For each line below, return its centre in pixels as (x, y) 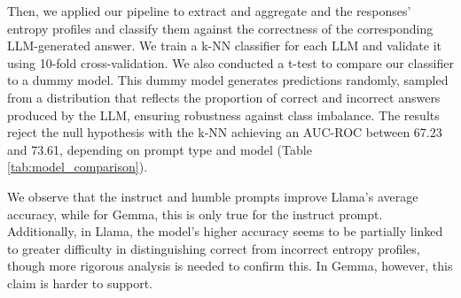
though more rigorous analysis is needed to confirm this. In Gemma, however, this (230, 266)
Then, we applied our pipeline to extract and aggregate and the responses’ (209, 11)
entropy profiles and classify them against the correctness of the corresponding (220, 28)
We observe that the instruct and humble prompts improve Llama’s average (213, 196)
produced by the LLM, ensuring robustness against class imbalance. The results (223, 115)
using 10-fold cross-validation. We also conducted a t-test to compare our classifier (230, 62)
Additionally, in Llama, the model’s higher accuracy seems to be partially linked (225, 231)
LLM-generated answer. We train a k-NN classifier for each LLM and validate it (225, 46)
